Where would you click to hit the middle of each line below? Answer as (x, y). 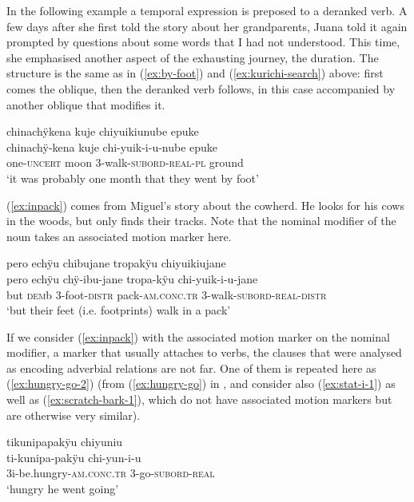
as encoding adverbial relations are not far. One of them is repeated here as (191, 368)
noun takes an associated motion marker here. (119, 236)
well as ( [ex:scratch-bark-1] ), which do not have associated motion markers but (199, 399)
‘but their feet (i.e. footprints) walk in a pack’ (119, 310)
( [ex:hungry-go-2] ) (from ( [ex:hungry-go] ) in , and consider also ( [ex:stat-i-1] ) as (201, 383)
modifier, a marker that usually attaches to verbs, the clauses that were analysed (204, 352)
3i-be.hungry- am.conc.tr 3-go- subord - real (111, 473)
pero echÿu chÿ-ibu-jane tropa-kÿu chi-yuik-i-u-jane (132, 278)
